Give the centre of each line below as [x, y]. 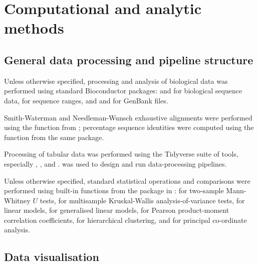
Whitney [17, 200]
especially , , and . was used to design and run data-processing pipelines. [115, 163]
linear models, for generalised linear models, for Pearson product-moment [117, 210]
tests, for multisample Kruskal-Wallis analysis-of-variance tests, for [142, 200]
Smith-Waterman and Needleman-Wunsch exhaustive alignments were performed [128, 117]
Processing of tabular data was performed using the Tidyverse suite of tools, [121, 154]
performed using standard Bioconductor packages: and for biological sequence [123, 91]
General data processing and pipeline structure [129, 59]
